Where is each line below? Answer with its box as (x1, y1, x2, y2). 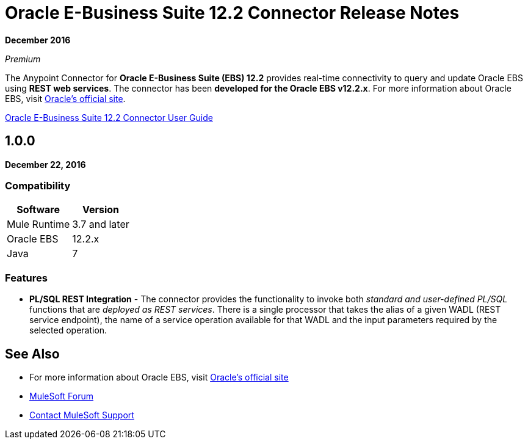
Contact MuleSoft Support (29, 409, 134, 420)
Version (82, 203, 120, 216)
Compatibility (5, 179, 71, 192)
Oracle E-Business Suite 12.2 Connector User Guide (5, 112, 213, 123)
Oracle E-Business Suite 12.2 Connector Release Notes (5, 2, 460, 23)
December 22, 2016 (5, 159, 86, 170)
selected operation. (29, 325, 107, 336)
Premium (5, 53, 41, 64)
